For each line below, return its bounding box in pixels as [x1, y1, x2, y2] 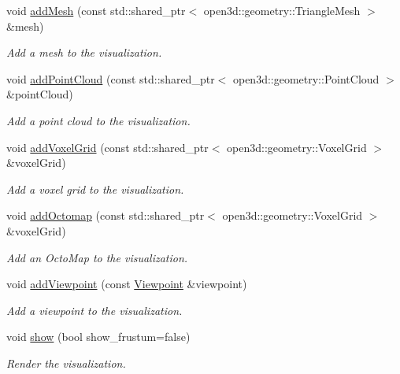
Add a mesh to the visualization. [6, 44, 162, 61]
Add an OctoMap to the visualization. [6, 249, 188, 265]
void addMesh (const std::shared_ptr [6, 2, 186, 18]
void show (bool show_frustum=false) [6, 328, 191, 345]
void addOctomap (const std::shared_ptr [6, 207, 205, 224]
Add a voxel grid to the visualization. [6, 180, 184, 197]
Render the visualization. [6, 354, 126, 371]
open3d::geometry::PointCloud [232, 70, 380, 87]
